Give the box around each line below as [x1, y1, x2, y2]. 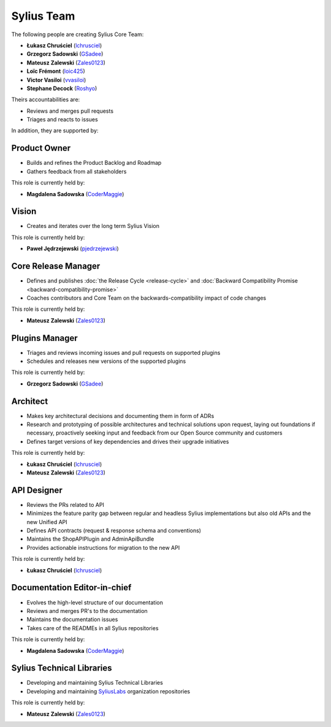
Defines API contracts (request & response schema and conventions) [26, 527, 202, 535]
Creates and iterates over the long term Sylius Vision [26, 223, 159, 230]
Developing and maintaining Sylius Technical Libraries [26, 679, 164, 687]
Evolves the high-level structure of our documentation [26, 598, 164, 606]
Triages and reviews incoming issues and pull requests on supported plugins [26, 349, 221, 356]
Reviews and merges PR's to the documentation [26, 607, 148, 614]
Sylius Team [11, 9, 75, 23]
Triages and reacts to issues [26, 116, 98, 123]
